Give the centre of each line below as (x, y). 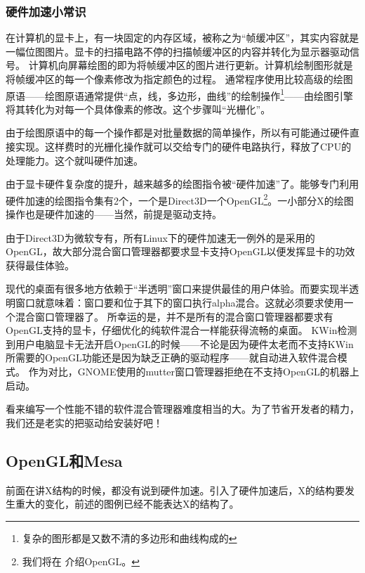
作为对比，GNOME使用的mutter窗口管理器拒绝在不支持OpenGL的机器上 (194, 371)
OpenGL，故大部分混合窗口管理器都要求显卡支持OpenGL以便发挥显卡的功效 (180, 251)
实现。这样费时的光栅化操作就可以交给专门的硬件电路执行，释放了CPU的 (183, 147)
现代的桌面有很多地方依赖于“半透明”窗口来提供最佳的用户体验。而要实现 (173, 289)
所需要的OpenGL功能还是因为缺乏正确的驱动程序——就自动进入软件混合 (172, 358)
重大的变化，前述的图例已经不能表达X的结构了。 (127, 504)
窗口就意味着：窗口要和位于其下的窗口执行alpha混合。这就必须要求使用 (179, 303)
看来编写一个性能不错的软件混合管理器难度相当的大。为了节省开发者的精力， (182, 409)
